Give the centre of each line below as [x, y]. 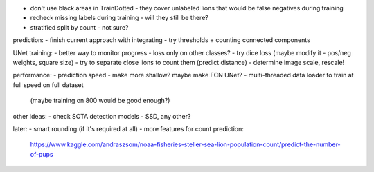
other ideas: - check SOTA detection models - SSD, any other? [102, 116]
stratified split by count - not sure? [79, 27]
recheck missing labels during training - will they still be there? [119, 18]
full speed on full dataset [48, 85]
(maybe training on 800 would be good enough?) [100, 101]
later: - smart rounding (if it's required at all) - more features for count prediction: [128, 128]
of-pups [42, 154]
